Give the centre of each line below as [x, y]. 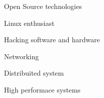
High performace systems [42, 89]
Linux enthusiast [29, 23]
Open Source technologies [43, 6]
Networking [22, 56]
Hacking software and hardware [52, 40]
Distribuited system [34, 73]
